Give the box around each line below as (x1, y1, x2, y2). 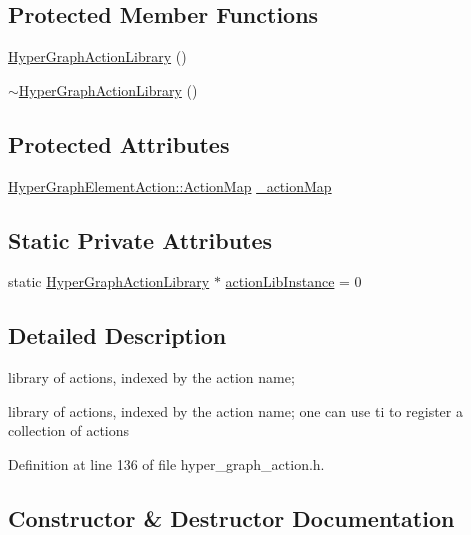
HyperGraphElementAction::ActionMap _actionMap (8, 175, 332, 196)
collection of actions (8, 420, 130, 441)
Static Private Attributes (8, 224, 273, 255)
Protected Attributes (8, 128, 230, 159)
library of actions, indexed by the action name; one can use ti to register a (8, 400, 463, 421)
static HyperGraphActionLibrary (8, 271, 210, 292)
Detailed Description (8, 320, 227, 351)
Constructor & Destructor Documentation (8, 502, 455, 533)
